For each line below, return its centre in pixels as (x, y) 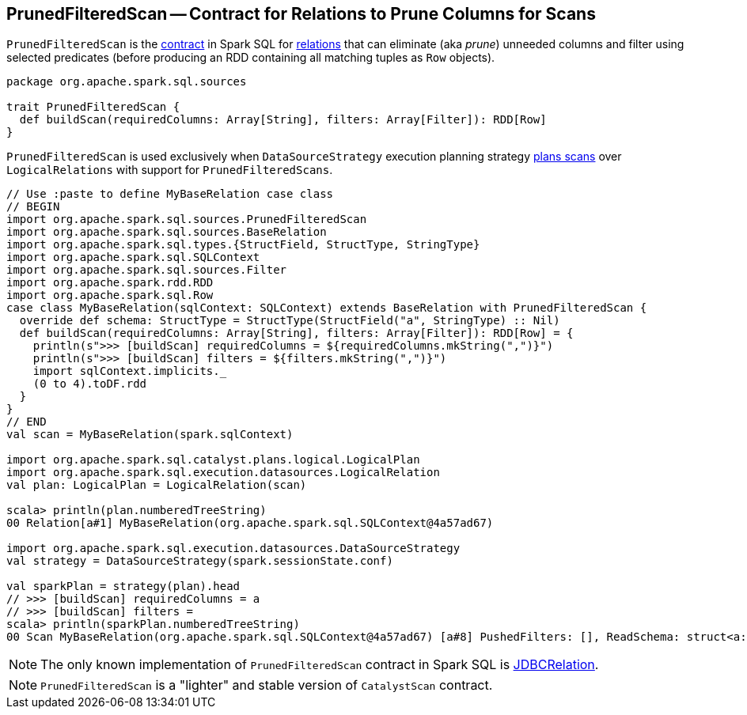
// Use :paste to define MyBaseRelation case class (170, 194)
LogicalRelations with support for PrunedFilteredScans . (170, 170)
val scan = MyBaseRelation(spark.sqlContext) (150, 435)
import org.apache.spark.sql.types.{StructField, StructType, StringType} (243, 245)
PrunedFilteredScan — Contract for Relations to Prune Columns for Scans (301, 14)
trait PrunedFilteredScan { (93, 107)
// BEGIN (33, 207)
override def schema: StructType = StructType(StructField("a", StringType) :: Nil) (290, 321)
